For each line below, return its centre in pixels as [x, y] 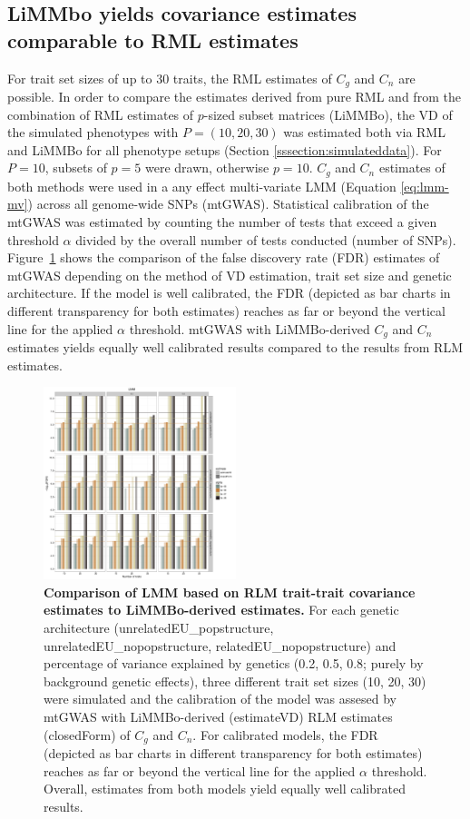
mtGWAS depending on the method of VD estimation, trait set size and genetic [230, 275]
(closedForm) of [87, 734]
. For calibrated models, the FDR [285, 734]
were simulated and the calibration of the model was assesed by [220, 699]
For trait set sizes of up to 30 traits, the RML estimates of [170, 78]
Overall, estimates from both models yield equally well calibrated [225, 789]
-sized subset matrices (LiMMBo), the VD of [328, 114]
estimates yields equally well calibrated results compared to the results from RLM [235, 347]
